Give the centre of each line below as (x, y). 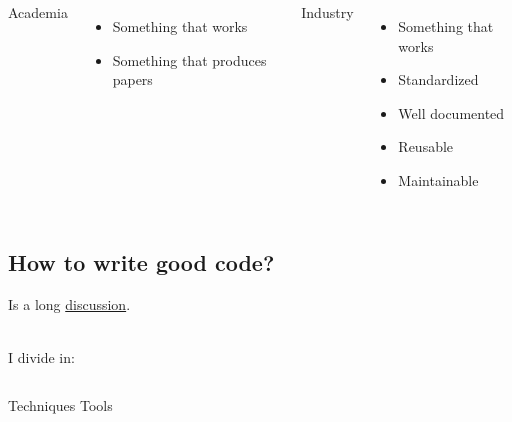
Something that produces (189, 59)
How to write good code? (141, 261)
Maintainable (438, 179)
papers (132, 79)
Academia (38, 12)
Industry (327, 12)
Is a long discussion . (69, 303)
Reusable (426, 146)
